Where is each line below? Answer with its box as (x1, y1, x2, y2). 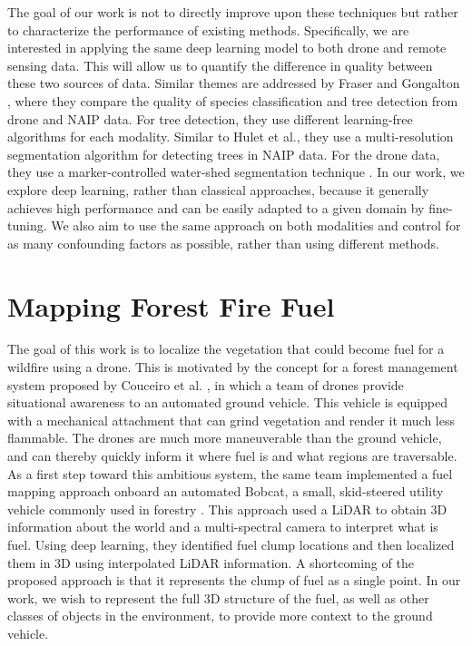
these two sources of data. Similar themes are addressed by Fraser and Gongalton (7, 73, 460, 93)
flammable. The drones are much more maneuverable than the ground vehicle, (7, 428, 442, 447)
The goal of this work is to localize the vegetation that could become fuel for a (7, 339, 445, 358)
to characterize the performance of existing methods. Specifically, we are (7, 20, 409, 39)
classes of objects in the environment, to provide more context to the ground (7, 606, 433, 625)
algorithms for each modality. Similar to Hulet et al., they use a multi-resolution (7, 127, 454, 146)
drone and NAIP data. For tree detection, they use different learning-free (7, 109, 413, 128)
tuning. (7, 216, 47, 235)
